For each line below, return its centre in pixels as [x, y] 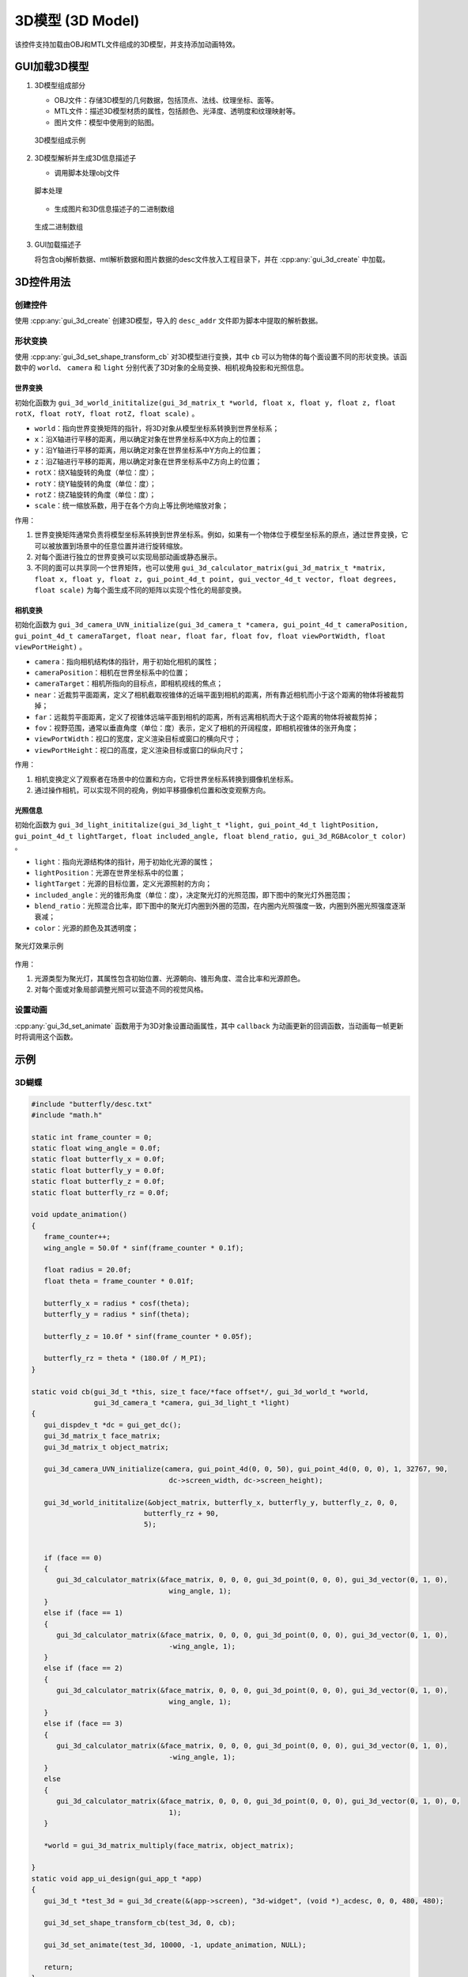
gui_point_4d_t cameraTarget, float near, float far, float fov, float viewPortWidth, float [200, 636]
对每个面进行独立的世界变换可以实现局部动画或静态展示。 [128, 557]
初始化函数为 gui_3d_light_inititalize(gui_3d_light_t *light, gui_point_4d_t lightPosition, [197, 825]
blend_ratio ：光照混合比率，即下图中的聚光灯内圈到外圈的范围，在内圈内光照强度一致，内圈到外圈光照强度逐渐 [220, 906]
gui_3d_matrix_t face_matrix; [102, 1436]
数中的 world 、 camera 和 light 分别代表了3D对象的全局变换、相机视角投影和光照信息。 [161, 368]
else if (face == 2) [84, 1668]
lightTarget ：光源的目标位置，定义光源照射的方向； [123, 884]
